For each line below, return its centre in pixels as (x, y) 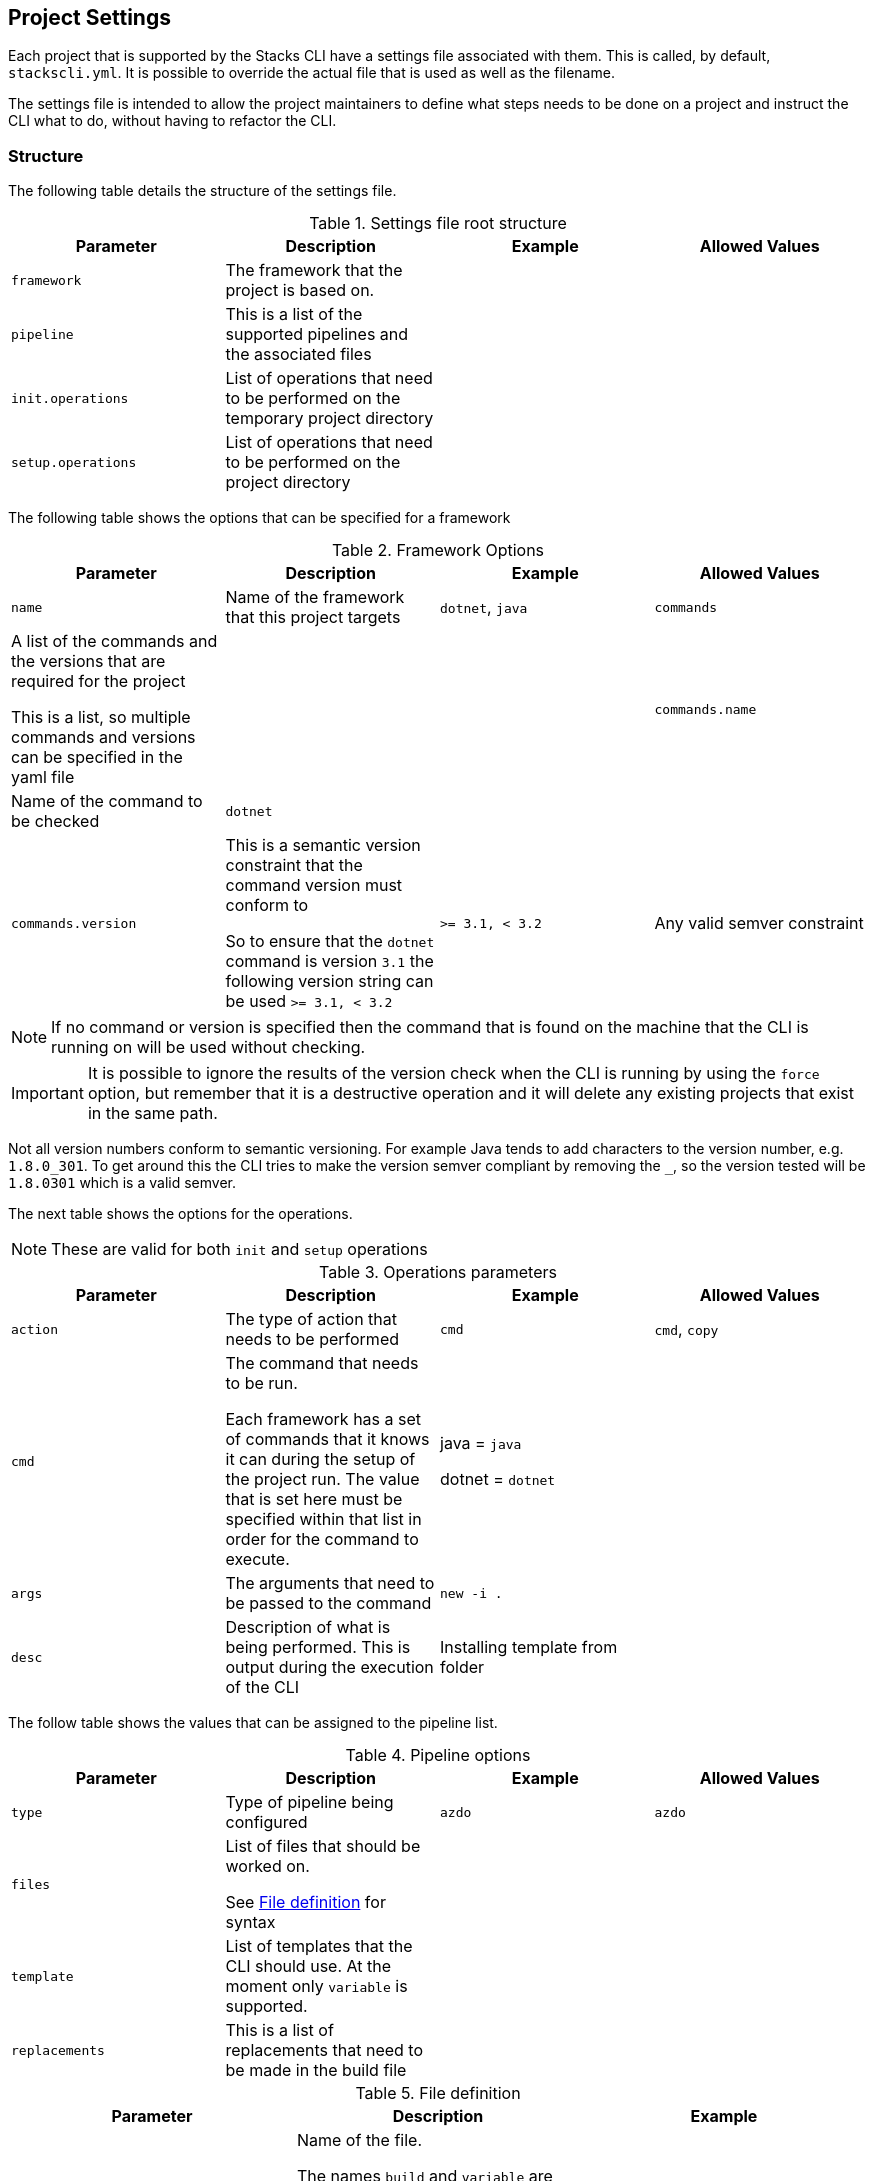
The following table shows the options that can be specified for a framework (259, 518)
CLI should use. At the (308, 1966)
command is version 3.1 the (329, 961)
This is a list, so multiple (101, 717)
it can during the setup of (320, 1459)
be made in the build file (316, 2070)
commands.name (705, 709)
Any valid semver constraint (759, 923)
